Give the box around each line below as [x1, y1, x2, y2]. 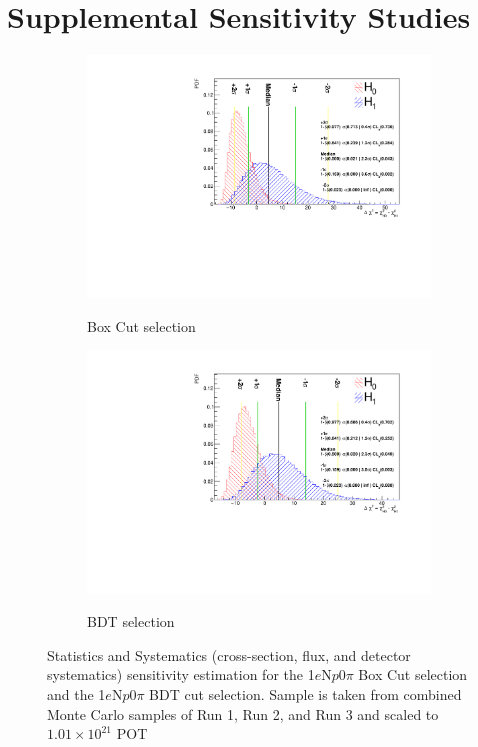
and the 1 [47, 683, 106, 704]
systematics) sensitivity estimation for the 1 [47, 664, 315, 685]
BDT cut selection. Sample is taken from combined [149, 683, 462, 704]
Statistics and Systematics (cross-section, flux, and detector [47, 644, 411, 665]
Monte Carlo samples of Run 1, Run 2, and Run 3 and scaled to [47, 703, 439, 724]
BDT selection [87, 611, 175, 632]
